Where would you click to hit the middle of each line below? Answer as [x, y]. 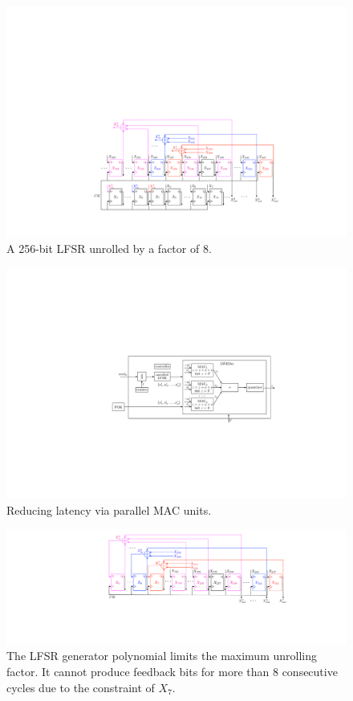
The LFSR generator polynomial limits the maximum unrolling [162, 656]
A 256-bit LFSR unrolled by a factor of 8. [109, 248]
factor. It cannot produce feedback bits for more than [138, 671]
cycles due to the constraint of [81, 687]
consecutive [310, 671]
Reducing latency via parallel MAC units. [109, 509]
